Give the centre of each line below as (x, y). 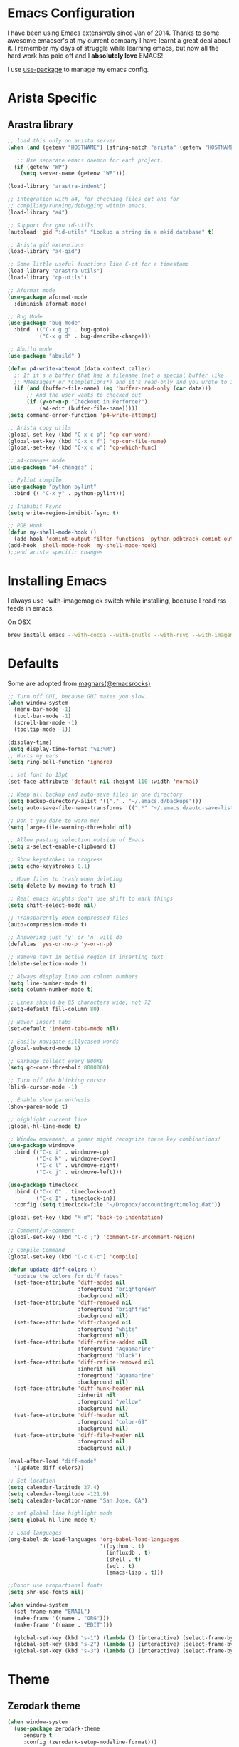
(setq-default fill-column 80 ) (54, 1010)
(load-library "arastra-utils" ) (55, 271)
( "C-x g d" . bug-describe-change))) (95, 336)
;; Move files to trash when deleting (65, 879)
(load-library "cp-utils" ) (47, 278)
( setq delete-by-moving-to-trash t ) (62, 886)
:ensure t (38, 1735)
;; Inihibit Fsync (34, 506)
